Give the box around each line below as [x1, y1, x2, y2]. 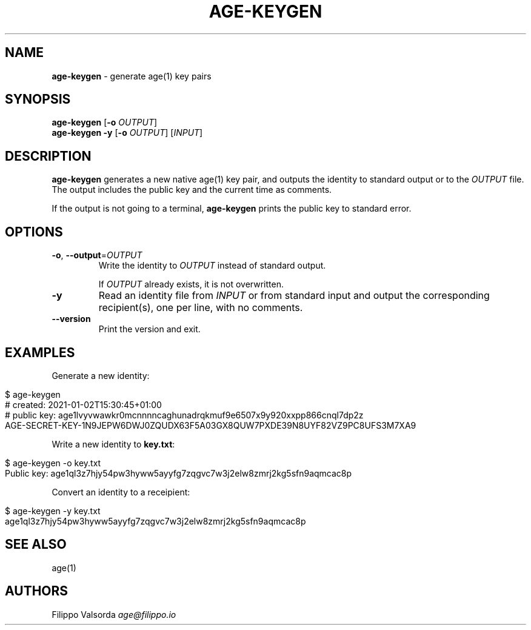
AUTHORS [5, 583, 68, 599]
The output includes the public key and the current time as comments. [52, 184, 332, 195]
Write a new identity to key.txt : [52, 438, 175, 449]
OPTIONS [5, 224, 63, 240]
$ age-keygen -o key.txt [5, 457, 101, 468]
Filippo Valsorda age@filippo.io [52, 609, 176, 620]
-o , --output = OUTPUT [52, 250, 142, 261]
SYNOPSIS [5, 92, 71, 107]
